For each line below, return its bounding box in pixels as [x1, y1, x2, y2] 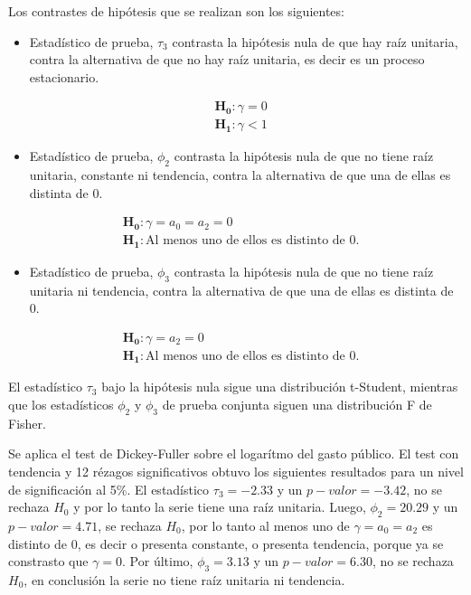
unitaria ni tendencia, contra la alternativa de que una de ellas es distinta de [29, 280, 454, 299]
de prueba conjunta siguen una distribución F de [162, 395, 432, 414]
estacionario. [29, 67, 99, 86]
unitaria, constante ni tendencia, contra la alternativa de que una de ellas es [29, 165, 451, 184]
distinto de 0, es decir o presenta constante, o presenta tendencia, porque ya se [8, 534, 444, 552]
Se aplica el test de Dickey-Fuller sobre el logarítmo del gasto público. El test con [8, 444, 459, 463]
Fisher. [8, 413, 46, 432]
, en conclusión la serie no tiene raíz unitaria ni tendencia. [24, 570, 345, 589]
